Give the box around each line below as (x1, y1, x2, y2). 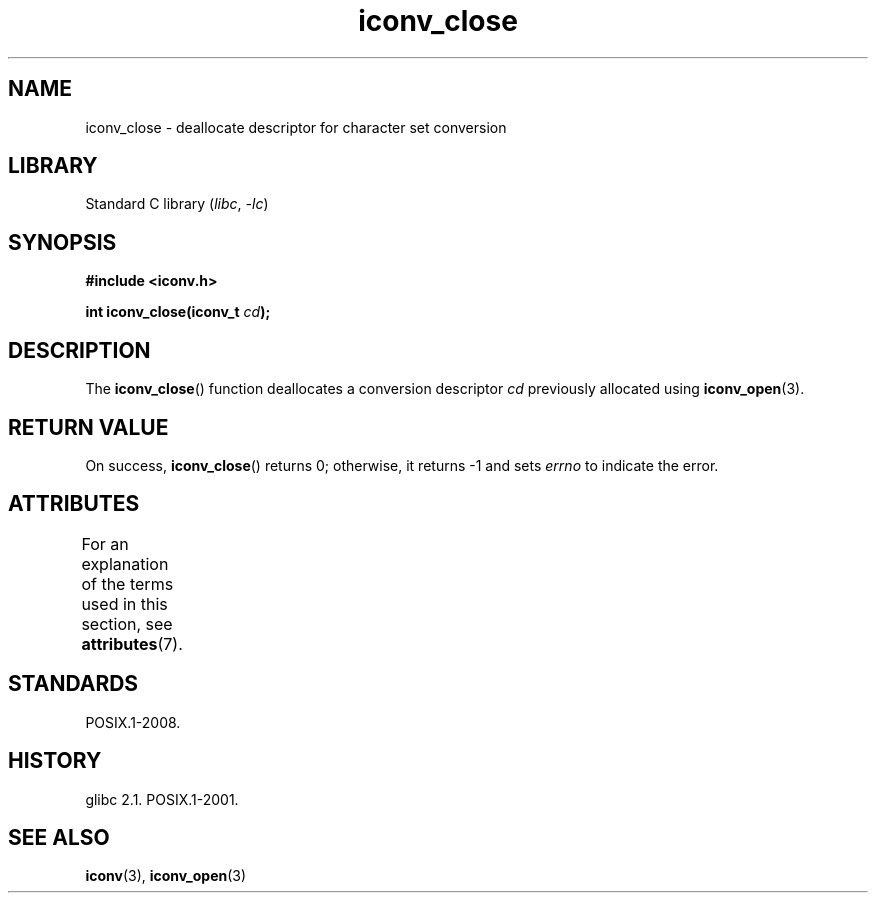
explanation (81, 553, 169, 574)
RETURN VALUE (8, 414, 169, 440)
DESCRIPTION (8, 337, 151, 363)
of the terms (81, 573, 174, 594)
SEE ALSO (8, 824, 110, 850)
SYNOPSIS (8, 229, 117, 255)
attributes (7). (81, 633, 183, 654)
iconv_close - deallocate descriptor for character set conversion (85, 118, 507, 136)
